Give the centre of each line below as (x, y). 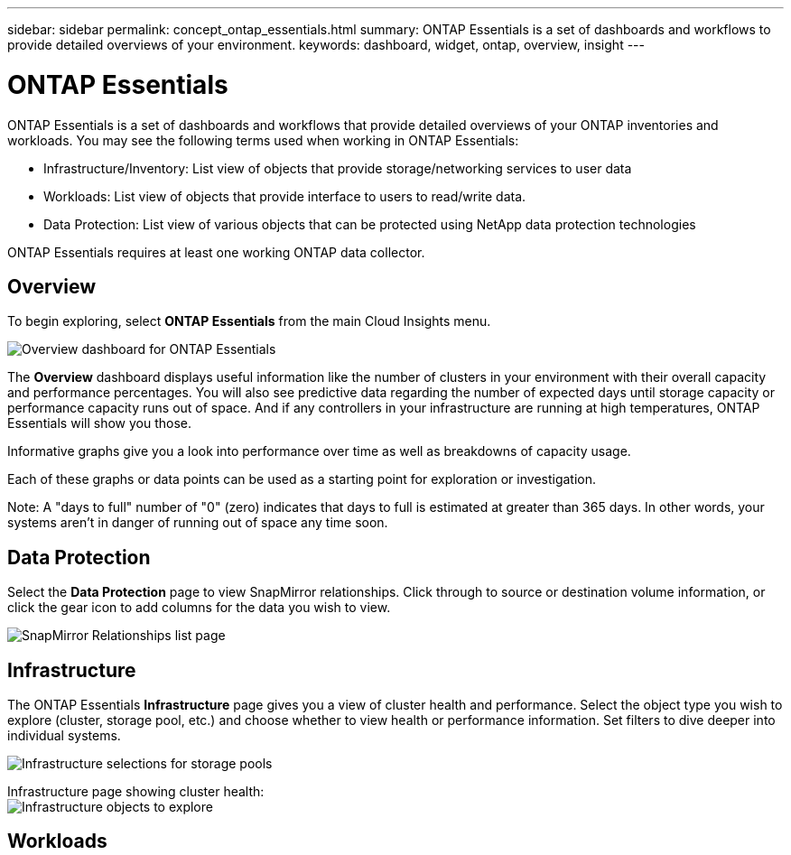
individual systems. (64, 736)
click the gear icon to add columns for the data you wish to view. (199, 608)
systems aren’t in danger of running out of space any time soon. (198, 523)
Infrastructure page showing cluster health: (136, 792)
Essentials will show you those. (99, 423)
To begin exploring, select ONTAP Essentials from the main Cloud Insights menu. (249, 321)
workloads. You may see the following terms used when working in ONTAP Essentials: (263, 140)
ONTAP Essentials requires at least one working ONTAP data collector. (216, 252)
